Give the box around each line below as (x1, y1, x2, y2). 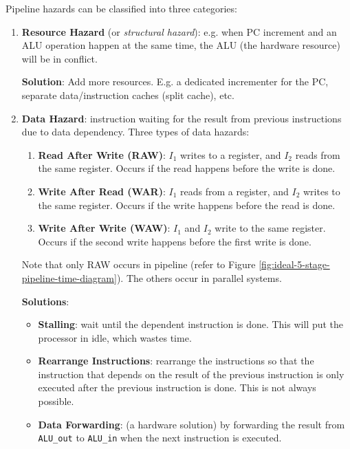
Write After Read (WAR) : (38, 184, 166, 198)
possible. (38, 394, 74, 408)
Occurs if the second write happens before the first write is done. (38, 234, 311, 248)
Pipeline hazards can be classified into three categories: (6, 1, 237, 15)
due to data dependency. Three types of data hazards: (21, 124, 250, 139)
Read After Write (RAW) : (38, 147, 166, 162)
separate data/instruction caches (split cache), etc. (21, 87, 234, 102)
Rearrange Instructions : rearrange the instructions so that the (38, 353, 314, 368)
